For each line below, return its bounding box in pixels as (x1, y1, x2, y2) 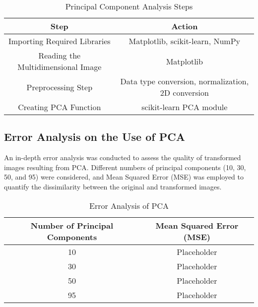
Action (171, 20, 198, 32)
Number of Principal (30, 219, 114, 231)
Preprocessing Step (26, 81, 93, 93)
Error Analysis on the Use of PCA (4, 129, 185, 144)
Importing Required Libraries (8, 35, 111, 47)
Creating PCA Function (18, 101, 101, 113)
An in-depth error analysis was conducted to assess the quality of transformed (4, 152, 241, 163)
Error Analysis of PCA (89, 199, 169, 211)
